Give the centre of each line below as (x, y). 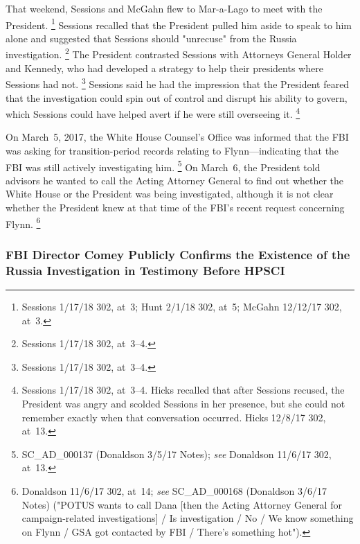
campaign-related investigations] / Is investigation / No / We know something (188, 518)
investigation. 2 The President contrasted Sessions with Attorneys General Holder (179, 53)
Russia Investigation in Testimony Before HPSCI (145, 270)
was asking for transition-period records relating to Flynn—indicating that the (172, 150)
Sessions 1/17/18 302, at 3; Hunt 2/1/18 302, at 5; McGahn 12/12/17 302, (182, 306)
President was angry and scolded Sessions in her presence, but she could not (183, 403)
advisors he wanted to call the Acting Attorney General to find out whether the (175, 180)
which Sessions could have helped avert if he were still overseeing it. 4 (153, 113)
